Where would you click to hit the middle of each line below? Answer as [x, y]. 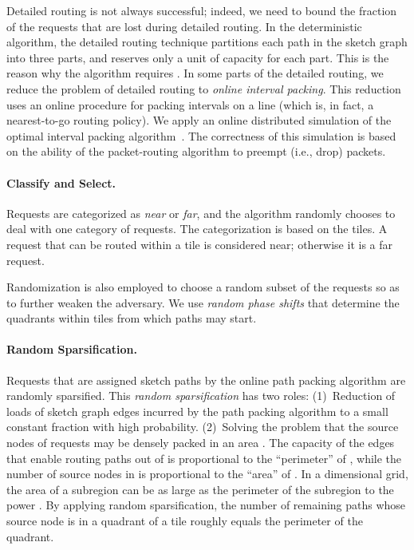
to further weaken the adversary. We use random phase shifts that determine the [203, 302]
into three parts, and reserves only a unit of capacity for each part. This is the [198, 57]
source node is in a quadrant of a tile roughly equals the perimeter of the [185, 521]
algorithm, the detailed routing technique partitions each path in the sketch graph [207, 42]
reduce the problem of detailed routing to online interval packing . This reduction [204, 88]
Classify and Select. [61, 182]
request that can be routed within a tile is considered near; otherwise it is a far [199, 244]
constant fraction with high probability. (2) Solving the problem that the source [203, 427]
